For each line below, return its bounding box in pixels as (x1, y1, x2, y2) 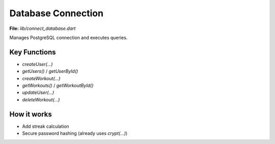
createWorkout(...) (22, 75, 61, 81)
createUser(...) (22, 61, 53, 67)
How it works (9, 110, 52, 119)
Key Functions (9, 48, 56, 56)
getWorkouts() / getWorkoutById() (22, 83, 94, 89)
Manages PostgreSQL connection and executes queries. (9, 34, 128, 41)
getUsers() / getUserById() (22, 68, 78, 75)
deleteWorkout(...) (22, 96, 60, 102)
